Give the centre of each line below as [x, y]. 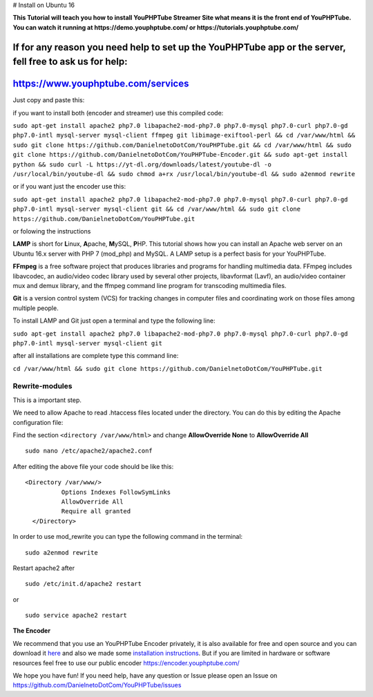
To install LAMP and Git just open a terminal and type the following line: [114, 321]
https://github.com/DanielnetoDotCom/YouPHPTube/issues [97, 685]
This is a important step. [47, 400]
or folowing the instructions [52, 231]
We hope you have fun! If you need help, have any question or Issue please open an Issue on [145, 676]
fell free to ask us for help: [70, 62]
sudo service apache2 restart [76, 615]
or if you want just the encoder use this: [69, 187]
